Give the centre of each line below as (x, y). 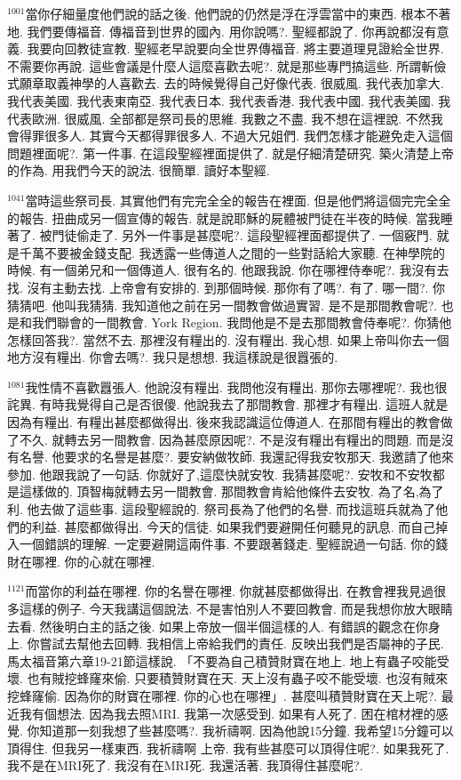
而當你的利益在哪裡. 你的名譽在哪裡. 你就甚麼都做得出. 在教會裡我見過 (230, 591)
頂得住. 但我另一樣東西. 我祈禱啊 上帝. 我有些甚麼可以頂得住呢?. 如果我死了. (228, 748)
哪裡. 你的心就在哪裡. (93, 561)
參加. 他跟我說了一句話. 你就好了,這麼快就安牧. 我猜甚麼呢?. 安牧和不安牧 (220, 474)
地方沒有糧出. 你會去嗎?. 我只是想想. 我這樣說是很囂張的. (173, 357)
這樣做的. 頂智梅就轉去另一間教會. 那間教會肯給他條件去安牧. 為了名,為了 (231, 491)
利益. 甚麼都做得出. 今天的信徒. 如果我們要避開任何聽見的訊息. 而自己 (234, 526)
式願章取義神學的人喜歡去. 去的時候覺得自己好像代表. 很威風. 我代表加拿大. (226, 83)
